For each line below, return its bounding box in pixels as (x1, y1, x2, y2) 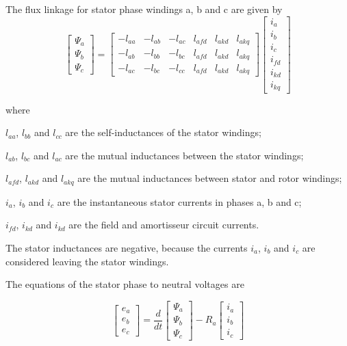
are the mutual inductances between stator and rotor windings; (77, 171, 342, 185)
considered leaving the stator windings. (5, 254, 169, 268)
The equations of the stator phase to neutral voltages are (5, 277, 244, 291)
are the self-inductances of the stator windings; (65, 125, 261, 139)
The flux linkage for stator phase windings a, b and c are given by (5, 2, 283, 16)
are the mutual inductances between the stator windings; (65, 148, 304, 162)
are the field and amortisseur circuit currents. (68, 217, 259, 232)
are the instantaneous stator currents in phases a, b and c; (57, 194, 302, 209)
